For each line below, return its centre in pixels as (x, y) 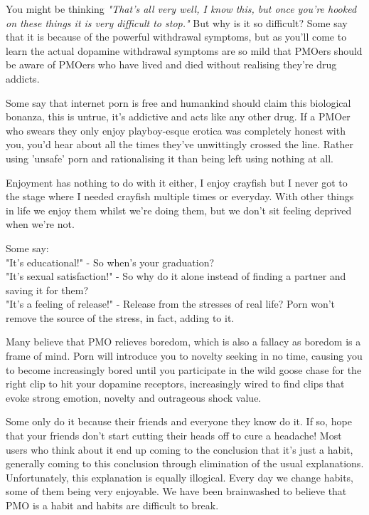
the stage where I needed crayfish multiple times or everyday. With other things (180, 196)
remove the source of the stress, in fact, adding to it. (120, 317)
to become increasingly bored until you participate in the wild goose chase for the (184, 369)
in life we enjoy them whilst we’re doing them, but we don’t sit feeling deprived (179, 210)
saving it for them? (47, 290)
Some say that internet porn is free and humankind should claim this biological (178, 102)
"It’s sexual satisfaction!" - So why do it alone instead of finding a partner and (176, 276)
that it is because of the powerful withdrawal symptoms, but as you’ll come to (176, 37)
